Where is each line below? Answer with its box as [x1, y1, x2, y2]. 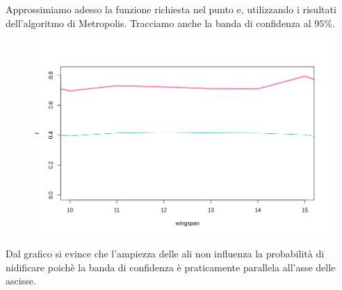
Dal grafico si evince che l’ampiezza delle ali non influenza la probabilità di [6, 246, 325, 260]
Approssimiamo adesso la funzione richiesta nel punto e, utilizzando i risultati [6, 2, 336, 16]
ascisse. [6, 273, 36, 288]
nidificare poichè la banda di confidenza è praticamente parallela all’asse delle [6, 259, 336, 274]
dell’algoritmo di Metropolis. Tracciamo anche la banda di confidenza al [6, 15, 311, 30]
